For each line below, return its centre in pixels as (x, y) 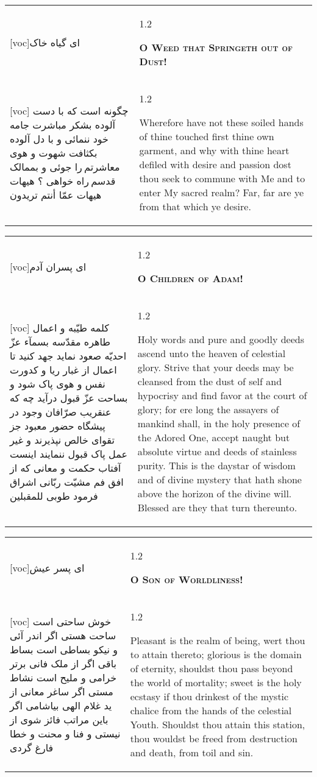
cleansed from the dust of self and (210, 381)
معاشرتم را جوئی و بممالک (65, 166)
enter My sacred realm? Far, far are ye (222, 192)
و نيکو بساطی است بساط (64, 649)
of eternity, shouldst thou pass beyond (212, 668)
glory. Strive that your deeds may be (215, 367)
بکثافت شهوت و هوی (54, 152)
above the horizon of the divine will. (215, 493)
